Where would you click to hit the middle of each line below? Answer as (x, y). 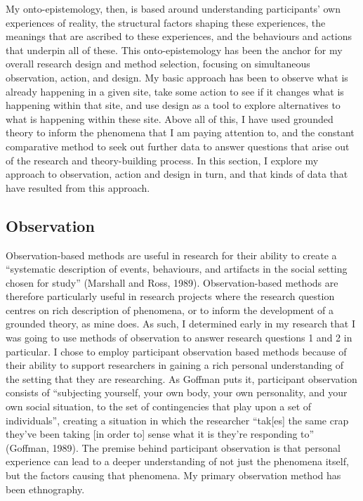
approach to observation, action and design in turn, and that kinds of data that (177, 174)
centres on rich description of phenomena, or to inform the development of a (170, 310)
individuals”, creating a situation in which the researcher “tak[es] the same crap (177, 420)
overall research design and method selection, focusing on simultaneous (158, 64)
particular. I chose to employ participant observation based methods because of (176, 351)
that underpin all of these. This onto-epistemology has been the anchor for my (174, 50)
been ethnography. (45, 489)
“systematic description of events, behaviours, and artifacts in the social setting (177, 269)
